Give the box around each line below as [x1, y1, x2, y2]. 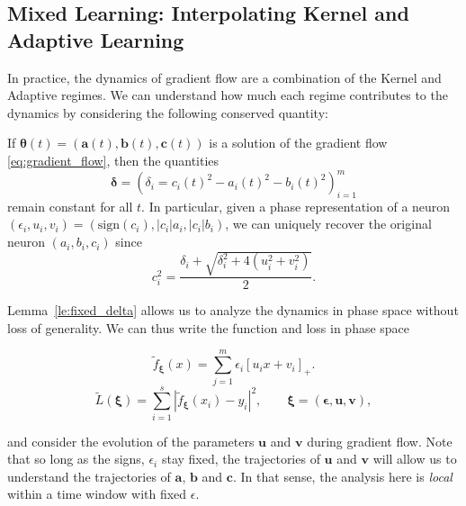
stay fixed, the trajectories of [161, 449, 320, 468]
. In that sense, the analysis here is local [232, 466, 453, 485]
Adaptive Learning [7, 25, 184, 53]
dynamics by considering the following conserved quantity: [7, 103, 328, 122]
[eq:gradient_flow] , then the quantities [7, 150, 220, 169]
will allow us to [372, 449, 457, 468]
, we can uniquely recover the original [225, 214, 432, 233]
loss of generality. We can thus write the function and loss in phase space [7, 318, 410, 337]
